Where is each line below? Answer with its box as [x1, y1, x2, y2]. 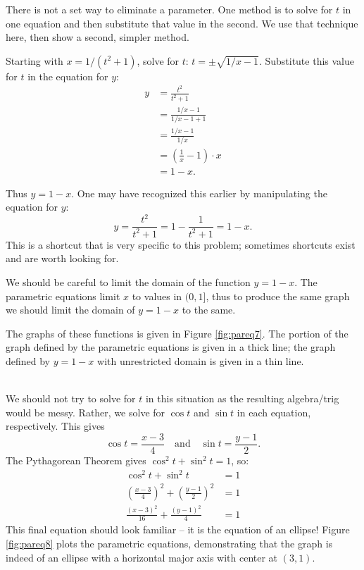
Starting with [6, 53, 63, 68]
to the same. [182, 302, 236, 317]
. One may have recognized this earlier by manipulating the [71, 185, 327, 200]
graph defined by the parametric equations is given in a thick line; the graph [6, 340, 336, 354]
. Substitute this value [258, 53, 354, 68]
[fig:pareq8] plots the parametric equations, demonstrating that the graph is [6, 536, 333, 550]
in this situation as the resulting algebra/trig [145, 391, 339, 406]
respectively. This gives [6, 419, 105, 433]
